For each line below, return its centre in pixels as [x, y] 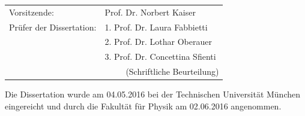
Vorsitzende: [32, 12]
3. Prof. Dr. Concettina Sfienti [160, 57]
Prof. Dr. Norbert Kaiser [150, 12]
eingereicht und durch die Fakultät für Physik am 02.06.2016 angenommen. [143, 106]
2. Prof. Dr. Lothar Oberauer [158, 42]
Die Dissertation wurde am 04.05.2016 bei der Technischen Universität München [153, 94]
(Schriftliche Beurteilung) [172, 71]
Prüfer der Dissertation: [53, 27]
